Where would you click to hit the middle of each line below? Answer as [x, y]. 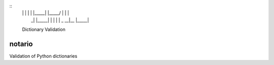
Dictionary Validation [44, 29]
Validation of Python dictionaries [43, 56]
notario [21, 44]
